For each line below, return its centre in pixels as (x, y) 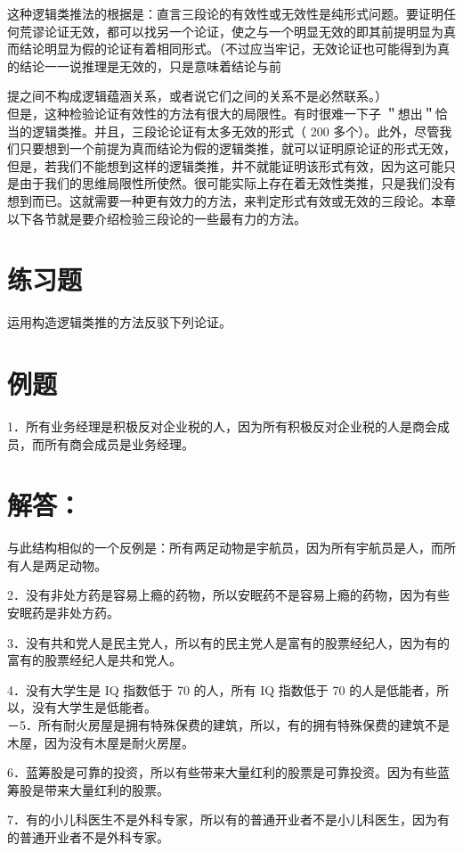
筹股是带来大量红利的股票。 (88, 789)
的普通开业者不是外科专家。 (88, 837)
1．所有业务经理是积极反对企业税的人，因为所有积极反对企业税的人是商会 (222, 426)
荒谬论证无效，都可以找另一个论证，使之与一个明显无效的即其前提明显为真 (237, 31)
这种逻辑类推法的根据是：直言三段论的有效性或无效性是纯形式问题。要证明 (225, 13)
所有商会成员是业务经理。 (119, 443)
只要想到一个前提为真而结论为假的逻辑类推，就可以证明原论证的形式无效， (237, 148)
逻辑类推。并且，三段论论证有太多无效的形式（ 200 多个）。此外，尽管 (236, 131)
